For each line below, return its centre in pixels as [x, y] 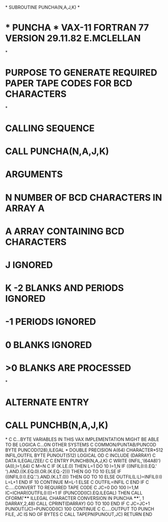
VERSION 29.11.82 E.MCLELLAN [73, 39]
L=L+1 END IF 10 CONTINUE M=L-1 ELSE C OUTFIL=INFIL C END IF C [77, 482]
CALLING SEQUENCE [50, 128]
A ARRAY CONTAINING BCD [65, 231]
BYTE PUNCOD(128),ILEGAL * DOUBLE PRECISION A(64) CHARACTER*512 [84, 450]
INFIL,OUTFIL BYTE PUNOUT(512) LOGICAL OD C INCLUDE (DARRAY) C [80, 455]
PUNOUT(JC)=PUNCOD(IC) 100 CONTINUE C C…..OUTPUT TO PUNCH [80, 509]
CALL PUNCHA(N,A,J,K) [57, 151]
